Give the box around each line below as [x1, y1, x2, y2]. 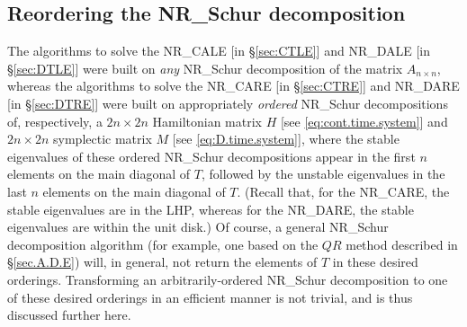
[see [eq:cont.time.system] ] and [280, 111, 448, 130]
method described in [346, 234, 458, 253]
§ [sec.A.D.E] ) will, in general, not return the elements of [7, 252, 318, 271]
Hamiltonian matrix [152, 111, 262, 130]
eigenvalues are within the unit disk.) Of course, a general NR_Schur [7, 217, 389, 236]
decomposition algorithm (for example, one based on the [7, 234, 319, 253]
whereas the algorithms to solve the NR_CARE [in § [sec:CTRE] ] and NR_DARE [7, 76, 460, 95]
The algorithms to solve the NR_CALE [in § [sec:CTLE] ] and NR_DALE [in [7, 41, 431, 60]
